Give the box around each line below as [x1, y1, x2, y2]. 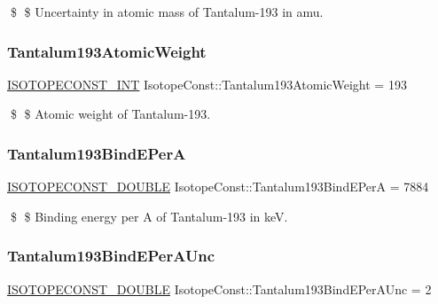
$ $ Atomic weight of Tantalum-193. [10, 105, 211, 123]
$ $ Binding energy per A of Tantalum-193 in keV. [10, 207, 288, 225]
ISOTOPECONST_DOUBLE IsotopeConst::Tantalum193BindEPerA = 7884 [7, 177, 429, 196]
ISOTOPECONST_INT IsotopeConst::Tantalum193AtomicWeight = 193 [7, 74, 407, 93]
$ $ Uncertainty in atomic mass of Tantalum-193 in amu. [10, 3, 324, 20]
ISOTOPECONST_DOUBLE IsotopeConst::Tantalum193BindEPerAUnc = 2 [7, 279, 432, 298]
